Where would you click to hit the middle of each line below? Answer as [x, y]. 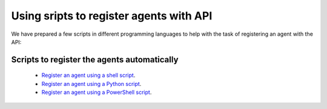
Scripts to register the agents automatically [95, 60]
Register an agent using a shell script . [88, 75]
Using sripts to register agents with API [112, 16]
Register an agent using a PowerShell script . [97, 92]
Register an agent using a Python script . [91, 84]
